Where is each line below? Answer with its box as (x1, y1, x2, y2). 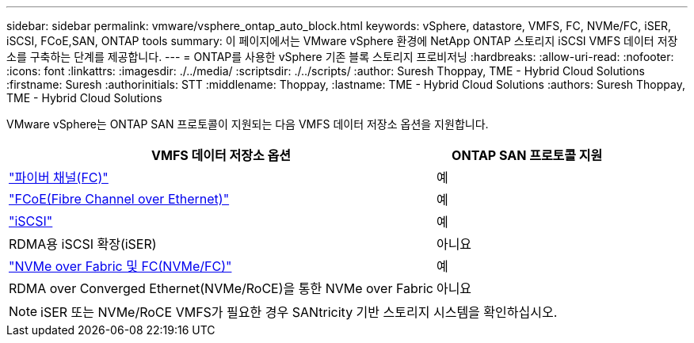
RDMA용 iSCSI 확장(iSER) (9, 236, 157, 252)
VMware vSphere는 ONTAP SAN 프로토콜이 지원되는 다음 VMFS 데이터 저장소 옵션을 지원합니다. (6, 117, 489, 131)
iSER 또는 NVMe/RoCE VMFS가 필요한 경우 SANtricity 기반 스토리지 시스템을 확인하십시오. (40, 304, 558, 320)
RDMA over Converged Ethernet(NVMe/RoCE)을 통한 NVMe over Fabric (9, 280, 433, 296)
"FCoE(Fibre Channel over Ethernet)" (9, 191, 230, 207)
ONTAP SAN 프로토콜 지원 (452, 147, 603, 163)
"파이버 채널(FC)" (9, 170, 109, 185)
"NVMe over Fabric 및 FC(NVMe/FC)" (9, 258, 232, 274)
